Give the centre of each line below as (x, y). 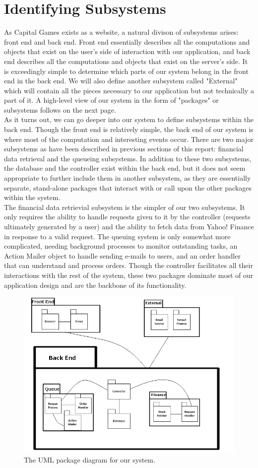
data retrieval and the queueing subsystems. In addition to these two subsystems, (128, 158)
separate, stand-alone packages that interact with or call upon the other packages (128, 187)
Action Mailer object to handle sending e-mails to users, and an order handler (122, 255)
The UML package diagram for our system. (90, 460)
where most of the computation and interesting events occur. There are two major (129, 139)
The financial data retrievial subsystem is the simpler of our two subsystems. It (125, 207)
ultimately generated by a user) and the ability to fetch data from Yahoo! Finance (129, 226)
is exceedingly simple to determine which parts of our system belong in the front (126, 71)
